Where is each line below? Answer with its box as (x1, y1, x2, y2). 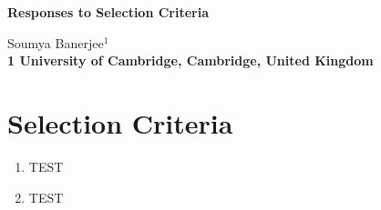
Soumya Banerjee (7, 33, 104, 52)
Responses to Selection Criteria (7, 3, 210, 21)
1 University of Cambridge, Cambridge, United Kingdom (7, 51, 374, 70)
